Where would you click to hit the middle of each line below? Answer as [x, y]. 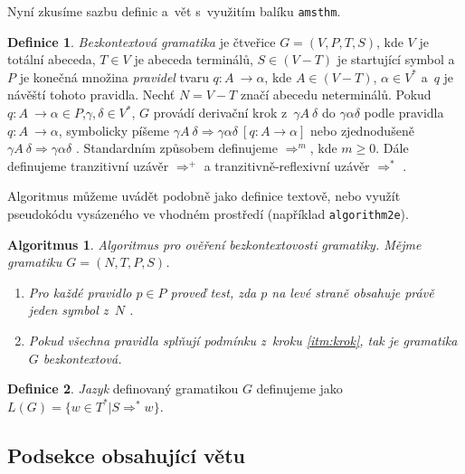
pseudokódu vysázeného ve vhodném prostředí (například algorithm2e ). [208, 213]
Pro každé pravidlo [80, 292]
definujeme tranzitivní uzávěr [88, 165]
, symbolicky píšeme [114, 130]
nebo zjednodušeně [362, 130]
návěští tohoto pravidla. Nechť [91, 95]
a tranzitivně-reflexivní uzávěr [287, 165]
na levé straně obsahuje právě [353, 292]
